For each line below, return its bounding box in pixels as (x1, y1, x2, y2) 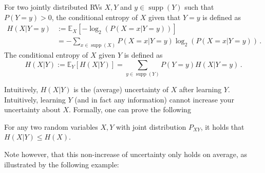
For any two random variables (4, 121, 98, 132)
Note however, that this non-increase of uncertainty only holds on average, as (4, 149, 247, 159)
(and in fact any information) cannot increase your (74, 94, 234, 105)
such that (184, 2, 214, 12)
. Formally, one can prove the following (69, 104, 191, 115)
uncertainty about (4, 104, 61, 115)
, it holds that (200, 121, 244, 132)
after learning (179, 84, 222, 95)
